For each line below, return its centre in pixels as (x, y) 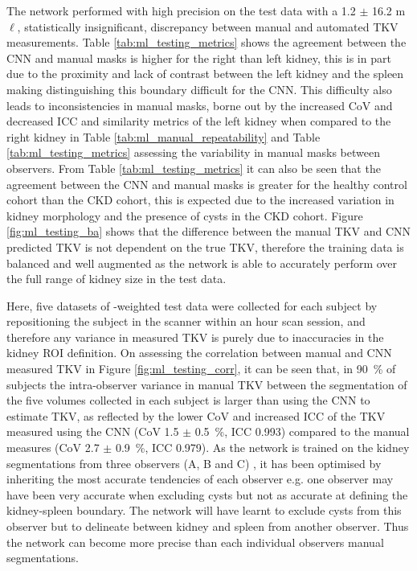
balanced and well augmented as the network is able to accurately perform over (202, 263)
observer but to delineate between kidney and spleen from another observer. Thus (208, 526)
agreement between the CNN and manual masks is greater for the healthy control (207, 184)
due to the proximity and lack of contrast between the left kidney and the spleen (205, 74)
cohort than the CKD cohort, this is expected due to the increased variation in (200, 200)
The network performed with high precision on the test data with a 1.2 (181, 10)
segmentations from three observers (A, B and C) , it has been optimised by (194, 463)
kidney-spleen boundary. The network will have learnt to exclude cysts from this (204, 510)
